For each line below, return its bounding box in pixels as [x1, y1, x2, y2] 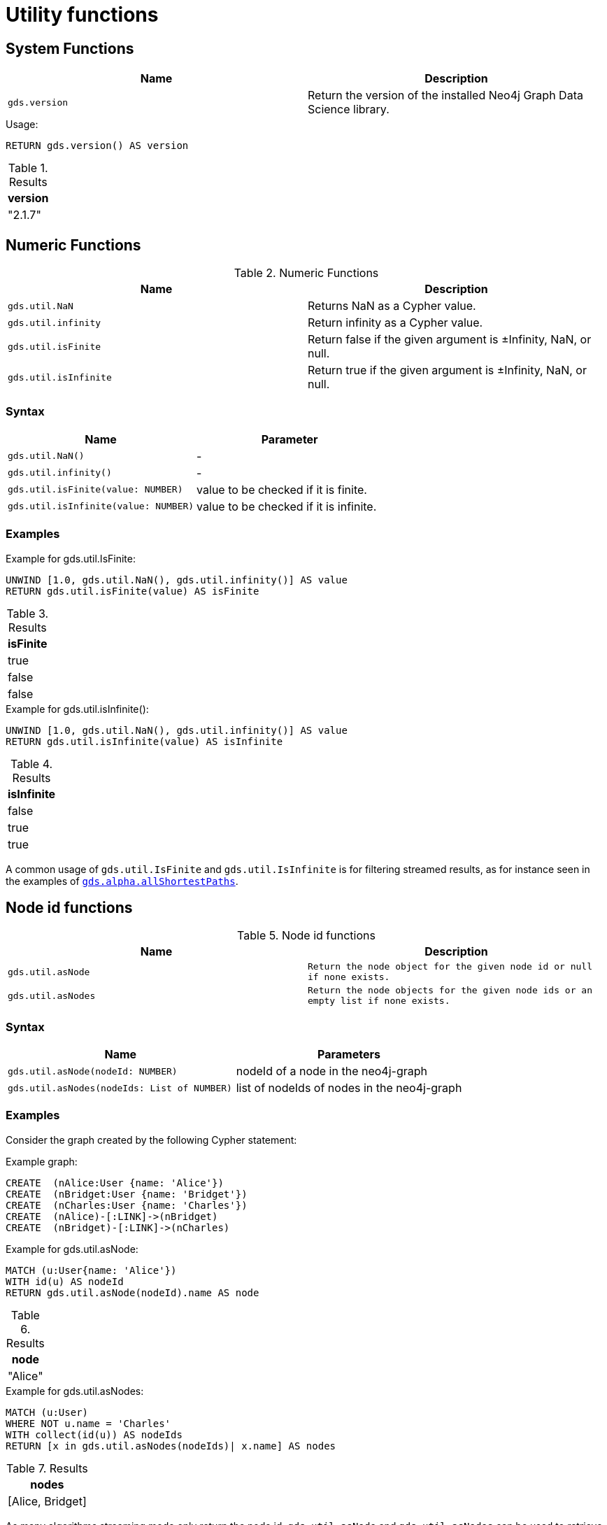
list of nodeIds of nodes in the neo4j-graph [236, 1081, 462, 1095]
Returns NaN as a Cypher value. [308, 299, 476, 313]
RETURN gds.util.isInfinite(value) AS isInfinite [6, 735, 283, 747]
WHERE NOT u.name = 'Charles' [6, 1417, 171, 1429]
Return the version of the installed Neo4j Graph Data [308, 88, 583, 103]
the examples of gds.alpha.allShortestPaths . [6, 874, 238, 887]
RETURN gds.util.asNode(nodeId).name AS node [6, 1286, 259, 1298]
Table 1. [8, 161, 48, 176]
